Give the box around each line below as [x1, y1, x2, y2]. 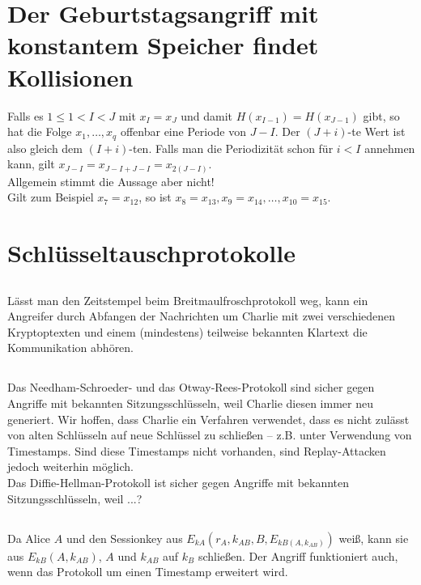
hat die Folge [7, 123, 72, 140]
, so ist [138, 189, 172, 206]
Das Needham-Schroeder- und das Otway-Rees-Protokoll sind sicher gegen [7, 379, 375, 396]
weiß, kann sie [338, 529, 409, 546]
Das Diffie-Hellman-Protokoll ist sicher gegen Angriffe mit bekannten [7, 473, 350, 490]
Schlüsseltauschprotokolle [7, 236, 296, 269]
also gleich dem [7, 139, 83, 156]
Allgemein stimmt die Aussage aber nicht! [7, 172, 215, 189]
